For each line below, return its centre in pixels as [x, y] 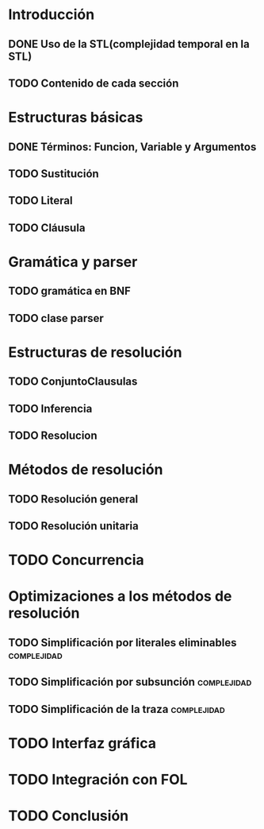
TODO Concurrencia [76, 560]
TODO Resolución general [73, 499]
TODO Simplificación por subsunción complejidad [130, 682]
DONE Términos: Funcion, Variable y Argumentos [132, 147]
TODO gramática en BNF [69, 291]
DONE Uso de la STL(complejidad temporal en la [129, 44]
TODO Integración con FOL [98, 779]
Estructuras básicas [76, 118]
